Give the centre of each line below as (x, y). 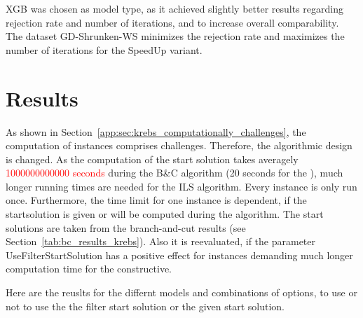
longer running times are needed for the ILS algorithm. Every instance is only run (181, 186)
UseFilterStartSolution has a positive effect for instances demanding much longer (179, 255)
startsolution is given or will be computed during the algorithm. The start (165, 214)
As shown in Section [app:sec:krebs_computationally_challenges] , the (156, 131)
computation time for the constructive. (89, 269)
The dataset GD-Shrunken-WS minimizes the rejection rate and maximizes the (175, 36)
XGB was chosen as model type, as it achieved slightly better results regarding (174, 8)
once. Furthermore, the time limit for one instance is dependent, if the (156, 200)
